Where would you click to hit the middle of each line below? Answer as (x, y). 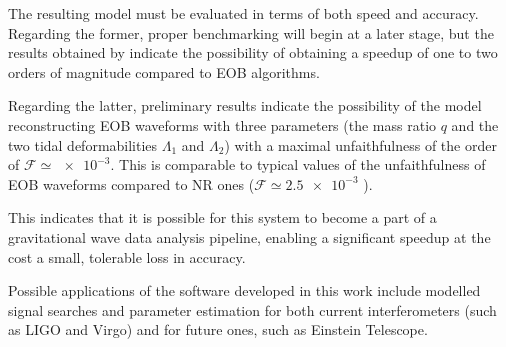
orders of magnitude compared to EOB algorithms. (164, 71)
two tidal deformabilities (83, 144)
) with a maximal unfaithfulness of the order (360, 144)
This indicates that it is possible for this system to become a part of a (222, 217)
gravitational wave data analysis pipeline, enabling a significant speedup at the (249, 236)
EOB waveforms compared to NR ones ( (131, 183)
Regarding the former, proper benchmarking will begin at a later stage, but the (251, 32)
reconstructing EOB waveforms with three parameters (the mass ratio (222, 124)
